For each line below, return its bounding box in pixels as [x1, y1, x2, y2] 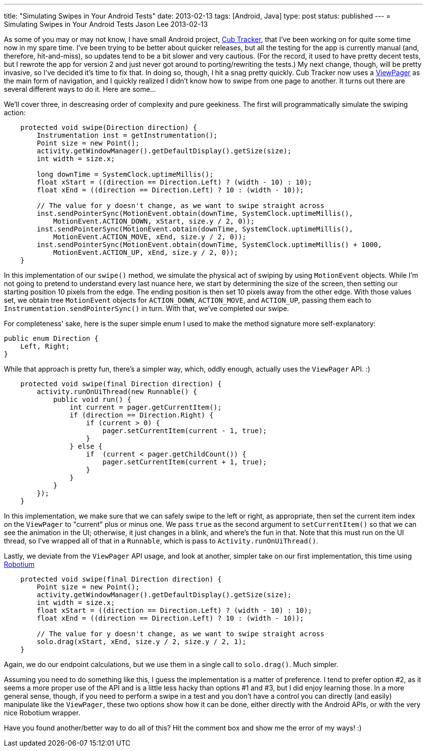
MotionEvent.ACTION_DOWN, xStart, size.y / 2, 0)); [53, 217, 255, 225]
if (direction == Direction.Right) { [69, 411, 213, 419]
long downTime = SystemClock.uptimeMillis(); [37, 170, 213, 178]
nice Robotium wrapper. [4, 709, 80, 717]
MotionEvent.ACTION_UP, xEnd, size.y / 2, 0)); [53, 249, 238, 256]
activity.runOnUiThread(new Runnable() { [37, 388, 197, 396]
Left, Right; [20, 342, 70, 350]
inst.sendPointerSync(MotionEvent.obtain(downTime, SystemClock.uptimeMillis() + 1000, [37, 241, 382, 249]
